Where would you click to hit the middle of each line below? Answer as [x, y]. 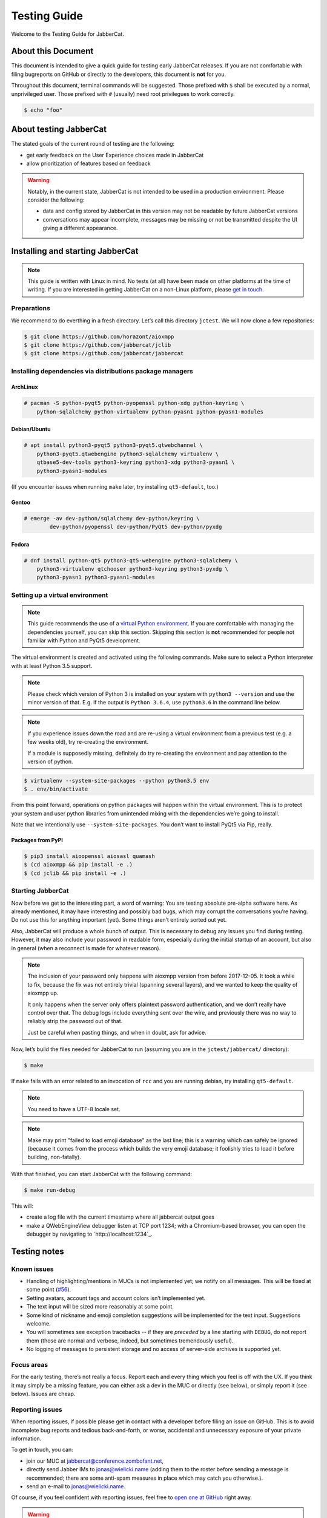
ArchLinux [25, 387]
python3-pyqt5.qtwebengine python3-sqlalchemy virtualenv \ [128, 454]
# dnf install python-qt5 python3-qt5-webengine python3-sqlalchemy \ [131, 560]
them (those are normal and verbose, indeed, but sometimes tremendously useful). [130, 1340]
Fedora [20, 544]
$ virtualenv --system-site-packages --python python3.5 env [117, 781]
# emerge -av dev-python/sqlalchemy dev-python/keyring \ [112, 518]
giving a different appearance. [80, 228]
